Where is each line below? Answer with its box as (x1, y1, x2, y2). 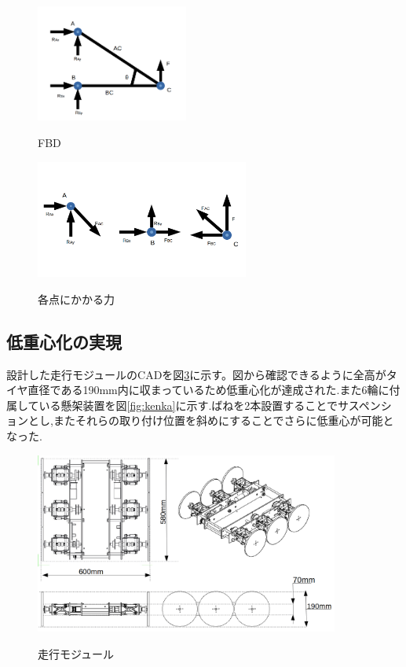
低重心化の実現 (6, 329, 122, 353)
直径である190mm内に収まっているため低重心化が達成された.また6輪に (27, 381, 390, 398)
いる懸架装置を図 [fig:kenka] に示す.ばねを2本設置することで (38, 396, 338, 413)
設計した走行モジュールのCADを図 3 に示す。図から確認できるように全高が (6, 366, 386, 382)
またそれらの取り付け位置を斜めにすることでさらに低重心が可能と (53, 412, 394, 429)
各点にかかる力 (38, 290, 115, 307)
